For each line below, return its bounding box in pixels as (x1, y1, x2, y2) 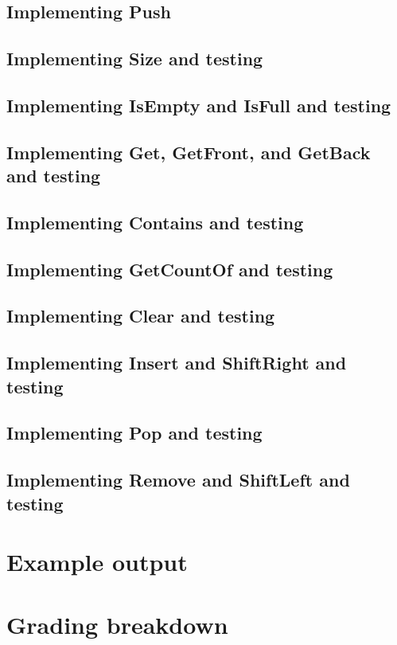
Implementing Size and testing (6, 46, 263, 71)
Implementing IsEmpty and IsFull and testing (6, 92, 391, 117)
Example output (6, 545, 188, 578)
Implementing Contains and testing (6, 209, 304, 234)
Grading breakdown (6, 608, 228, 640)
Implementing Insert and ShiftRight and (6, 350, 347, 375)
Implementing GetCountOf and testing (6, 256, 333, 281)
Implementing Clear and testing (6, 303, 275, 328)
